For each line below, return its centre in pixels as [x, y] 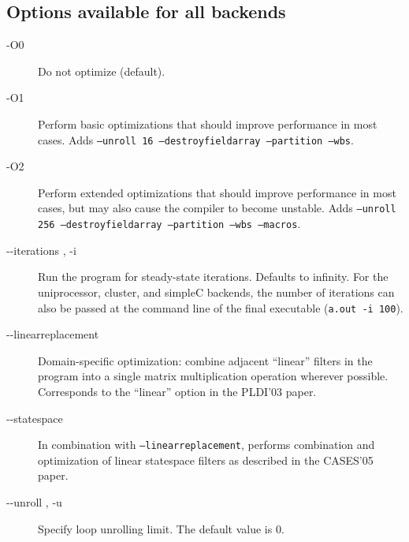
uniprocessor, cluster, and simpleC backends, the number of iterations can [216, 292]
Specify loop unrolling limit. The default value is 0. [161, 528]
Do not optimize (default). [102, 71]
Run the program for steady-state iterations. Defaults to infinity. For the [213, 277]
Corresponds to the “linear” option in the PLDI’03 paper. [177, 391]
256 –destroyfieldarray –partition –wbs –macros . [169, 224]
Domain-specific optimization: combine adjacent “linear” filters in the [205, 360]
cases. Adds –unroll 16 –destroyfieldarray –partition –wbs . [196, 139]
